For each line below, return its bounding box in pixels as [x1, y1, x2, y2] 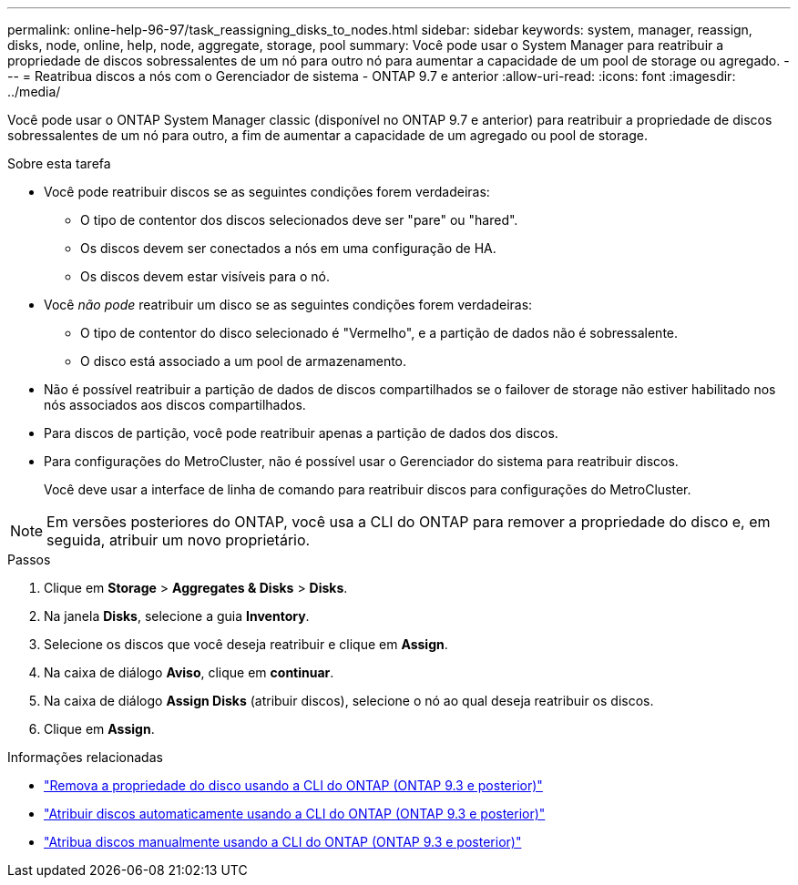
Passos [7, 552, 51, 567]
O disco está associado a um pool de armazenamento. [80, 353, 407, 369]
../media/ [7, 84, 61, 99]
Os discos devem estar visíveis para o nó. [80, 269, 330, 284]
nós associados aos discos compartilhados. [44, 397, 306, 412]
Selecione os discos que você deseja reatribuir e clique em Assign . [44, 636, 448, 652]
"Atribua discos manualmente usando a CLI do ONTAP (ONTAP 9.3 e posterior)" [44, 834, 522, 849]
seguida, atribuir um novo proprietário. [46, 531, 311, 549]
